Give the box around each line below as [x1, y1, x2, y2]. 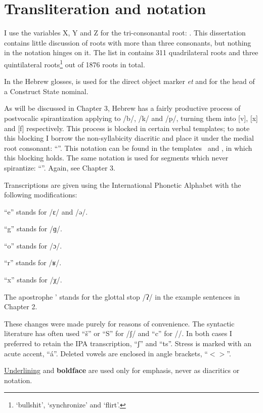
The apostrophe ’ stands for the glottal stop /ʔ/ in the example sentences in [4, 291, 240, 302]
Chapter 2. [4, 301, 37, 312]
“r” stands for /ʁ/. [4, 257, 62, 268]
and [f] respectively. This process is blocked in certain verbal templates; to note [4, 122, 250, 133]
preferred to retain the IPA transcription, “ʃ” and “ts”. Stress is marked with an [4, 338, 251, 349]
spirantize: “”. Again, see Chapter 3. [4, 162, 115, 173]
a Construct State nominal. [4, 86, 89, 96]
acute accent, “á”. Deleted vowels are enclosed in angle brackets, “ [4, 348, 208, 358]
